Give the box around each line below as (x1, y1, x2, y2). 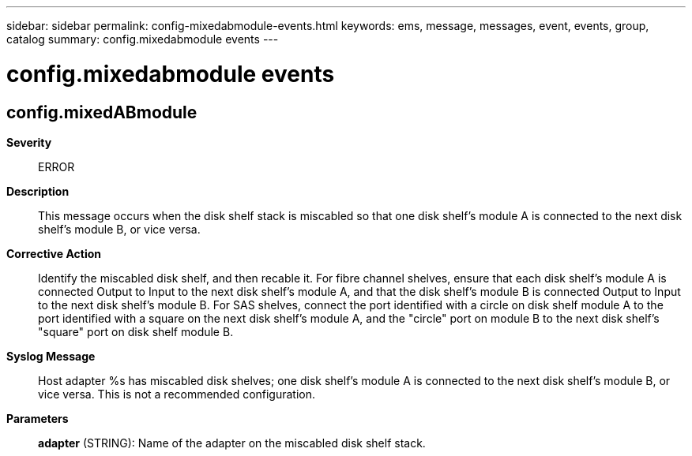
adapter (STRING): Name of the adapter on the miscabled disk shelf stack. (38, 435, 426, 450)
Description (6, 184, 70, 198)
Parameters (6, 411, 69, 425)
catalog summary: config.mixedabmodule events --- (6, 32, 279, 46)
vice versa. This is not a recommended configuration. (38, 387, 316, 401)
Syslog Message (6, 349, 96, 363)
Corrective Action (6, 246, 101, 260)
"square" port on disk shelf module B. (38, 324, 234, 338)
